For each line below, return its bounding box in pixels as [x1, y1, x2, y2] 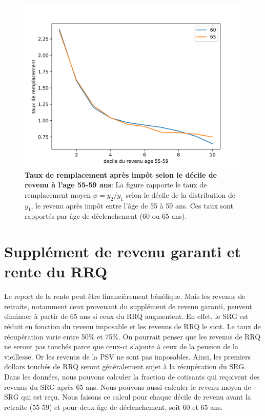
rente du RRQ [4, 261, 108, 282]
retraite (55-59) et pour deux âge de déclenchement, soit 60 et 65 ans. [4, 401, 223, 412]
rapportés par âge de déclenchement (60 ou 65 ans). [25, 211, 187, 221]
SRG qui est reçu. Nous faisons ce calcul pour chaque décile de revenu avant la [4, 391, 251, 402]
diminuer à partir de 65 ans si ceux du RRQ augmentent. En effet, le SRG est [4, 311, 249, 322]
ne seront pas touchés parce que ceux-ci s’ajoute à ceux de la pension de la [4, 341, 238, 352]
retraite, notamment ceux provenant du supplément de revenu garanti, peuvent [4, 300, 252, 311]
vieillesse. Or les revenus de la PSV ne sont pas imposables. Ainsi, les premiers [4, 351, 251, 362]
